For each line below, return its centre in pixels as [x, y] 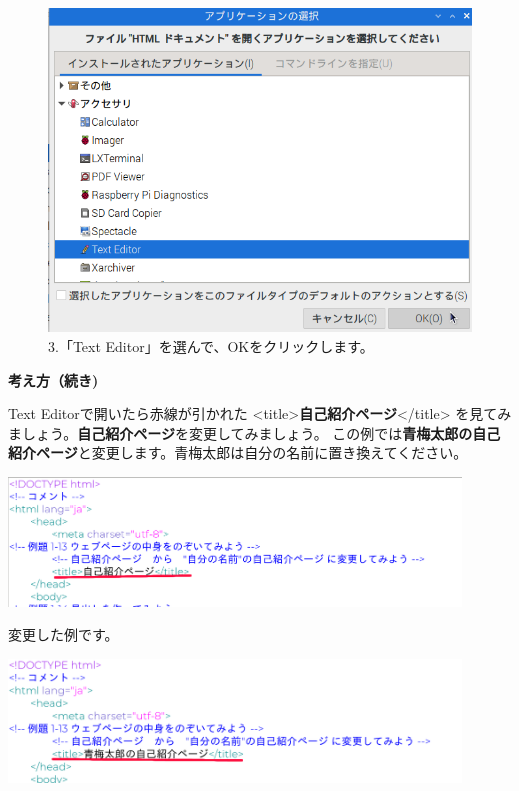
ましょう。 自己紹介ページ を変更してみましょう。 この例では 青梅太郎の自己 [254, 432]
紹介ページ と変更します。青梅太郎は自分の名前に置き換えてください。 [238, 452]
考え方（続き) [53, 379]
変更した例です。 [63, 634]
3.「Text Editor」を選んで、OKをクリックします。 [211, 345]
